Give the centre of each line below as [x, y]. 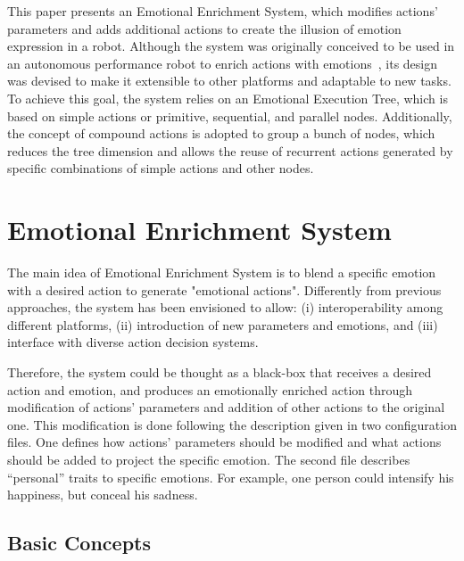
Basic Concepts [79, 543]
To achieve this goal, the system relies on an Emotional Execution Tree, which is [228, 98]
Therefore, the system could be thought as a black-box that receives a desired [220, 372]
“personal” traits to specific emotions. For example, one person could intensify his [231, 477]
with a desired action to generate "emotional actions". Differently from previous [224, 289]
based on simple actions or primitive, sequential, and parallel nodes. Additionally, [230, 115]
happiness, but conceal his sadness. [103, 495]
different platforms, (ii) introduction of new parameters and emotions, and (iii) [223, 324]
